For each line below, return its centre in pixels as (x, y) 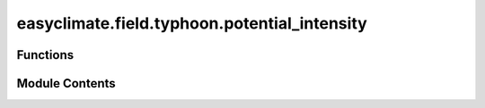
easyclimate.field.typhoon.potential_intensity (192, 23)
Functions (45, 55)
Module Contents (66, 83)
